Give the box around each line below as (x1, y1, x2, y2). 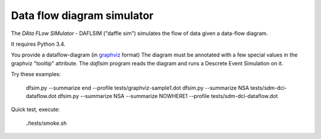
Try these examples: (11, 71, 61, 78)
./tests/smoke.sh (26, 119, 67, 127)
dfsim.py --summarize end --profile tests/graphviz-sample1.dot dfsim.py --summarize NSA (26, 84, 250, 91)
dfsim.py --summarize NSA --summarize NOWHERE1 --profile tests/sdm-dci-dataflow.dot (57, 92, 278, 99)
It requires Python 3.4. (11, 40, 65, 48)
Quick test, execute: (11, 106, 60, 113)
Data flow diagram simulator (11, 9, 154, 22)
